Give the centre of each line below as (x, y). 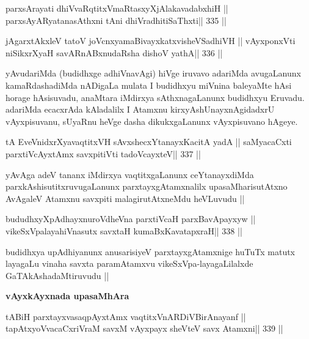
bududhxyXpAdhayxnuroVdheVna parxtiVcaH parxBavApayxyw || (131, 219)
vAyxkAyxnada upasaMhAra (67, 296)
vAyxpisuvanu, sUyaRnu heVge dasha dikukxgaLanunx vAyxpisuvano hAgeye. (152, 121)
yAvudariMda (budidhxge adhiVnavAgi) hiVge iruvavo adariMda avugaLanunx (153, 73)
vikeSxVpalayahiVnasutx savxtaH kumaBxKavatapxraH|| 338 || (124, 230)
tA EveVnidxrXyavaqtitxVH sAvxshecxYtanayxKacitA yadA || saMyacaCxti (149, 142)
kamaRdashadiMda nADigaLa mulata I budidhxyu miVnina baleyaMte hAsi (149, 85)
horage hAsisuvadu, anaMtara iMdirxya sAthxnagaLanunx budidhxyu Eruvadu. (155, 97)
